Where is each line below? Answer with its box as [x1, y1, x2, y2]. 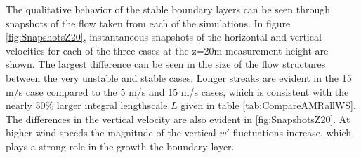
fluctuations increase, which [232, 125, 351, 140]
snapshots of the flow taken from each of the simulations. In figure [6, 15, 291, 30]
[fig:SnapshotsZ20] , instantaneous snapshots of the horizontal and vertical [6, 29, 322, 44]
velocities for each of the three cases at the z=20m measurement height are [6, 43, 329, 57]
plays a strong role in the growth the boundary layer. [6, 138, 235, 153]
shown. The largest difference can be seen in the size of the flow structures [6, 57, 326, 71]
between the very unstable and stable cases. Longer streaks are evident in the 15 [6, 70, 352, 85]
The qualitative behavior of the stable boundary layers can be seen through [6, 2, 331, 16]
